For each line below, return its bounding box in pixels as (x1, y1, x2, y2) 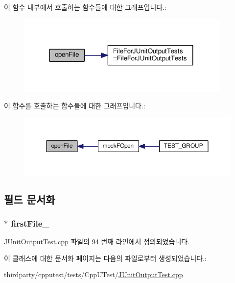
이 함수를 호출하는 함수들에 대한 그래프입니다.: (4, 100, 145, 110)
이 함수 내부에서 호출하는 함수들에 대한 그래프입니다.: (4, 2, 166, 12)
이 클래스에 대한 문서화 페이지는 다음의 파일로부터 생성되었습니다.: (4, 253, 207, 263)
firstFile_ (11, 217, 49, 229)
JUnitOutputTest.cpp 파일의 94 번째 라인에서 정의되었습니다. (4, 236, 190, 247)
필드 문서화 (4, 191, 55, 206)
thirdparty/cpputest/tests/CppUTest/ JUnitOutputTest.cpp (4, 269, 183, 280)
